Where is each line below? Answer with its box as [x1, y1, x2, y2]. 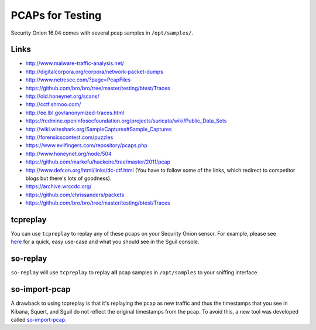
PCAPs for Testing [11, 9, 102, 22]
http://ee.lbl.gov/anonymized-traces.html [25, 109, 125, 116]
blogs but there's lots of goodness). [25, 175, 112, 182]
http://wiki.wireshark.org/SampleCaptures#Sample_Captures [25, 125, 172, 132]
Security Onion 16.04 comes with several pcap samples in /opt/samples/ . [11, 29, 193, 36]
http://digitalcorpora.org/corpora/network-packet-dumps [25, 68, 163, 75]
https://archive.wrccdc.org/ [25, 183, 92, 190]
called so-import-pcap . [11, 316, 67, 323]
